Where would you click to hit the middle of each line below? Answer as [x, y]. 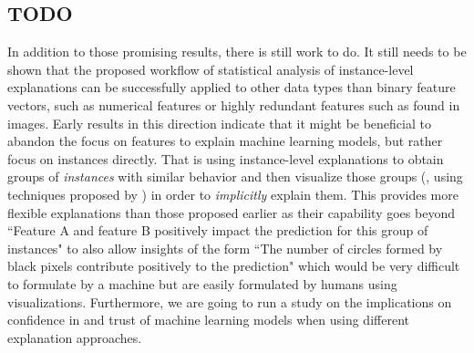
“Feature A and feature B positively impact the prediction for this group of [218, 230]
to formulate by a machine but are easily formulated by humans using [202, 283]
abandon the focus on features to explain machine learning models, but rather [225, 141]
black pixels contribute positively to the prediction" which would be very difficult [234, 266]
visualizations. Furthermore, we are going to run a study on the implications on [230, 301]
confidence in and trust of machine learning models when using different [208, 320]
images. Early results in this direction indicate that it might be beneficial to [219, 123]
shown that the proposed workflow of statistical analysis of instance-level [211, 69]
